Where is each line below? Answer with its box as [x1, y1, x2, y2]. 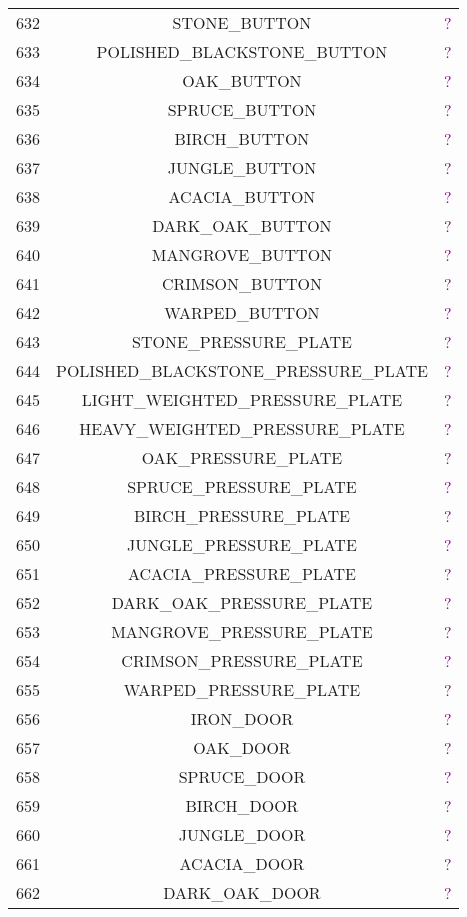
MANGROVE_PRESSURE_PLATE [111, 620, 373, 643]
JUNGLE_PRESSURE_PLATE [127, 533, 357, 556]
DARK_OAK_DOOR [163, 881, 321, 904]
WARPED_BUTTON [164, 301, 320, 324]
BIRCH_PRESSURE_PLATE [133, 504, 350, 527]
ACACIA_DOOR [179, 852, 305, 875]
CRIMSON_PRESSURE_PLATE [121, 649, 363, 672]
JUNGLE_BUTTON [167, 156, 317, 179]
